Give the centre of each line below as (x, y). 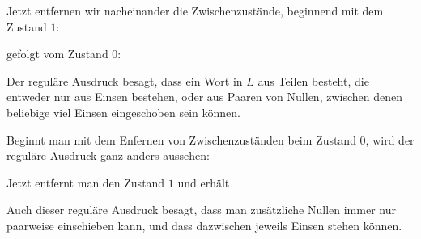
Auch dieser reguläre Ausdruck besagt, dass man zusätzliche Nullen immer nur (201, 210)
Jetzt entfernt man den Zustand (86, 182)
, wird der (390, 139)
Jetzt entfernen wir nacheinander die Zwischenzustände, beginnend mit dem (195, 10)
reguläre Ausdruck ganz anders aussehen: (108, 155)
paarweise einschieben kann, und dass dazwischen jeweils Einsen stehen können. (204, 225)
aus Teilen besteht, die (313, 80)
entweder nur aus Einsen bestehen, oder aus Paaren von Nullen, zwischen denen (204, 96)
